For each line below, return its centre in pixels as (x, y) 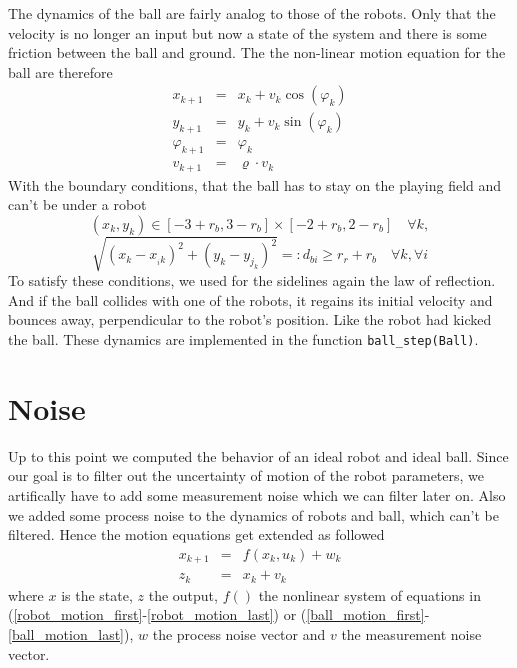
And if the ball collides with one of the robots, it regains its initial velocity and (250, 299)
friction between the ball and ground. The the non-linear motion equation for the (257, 52)
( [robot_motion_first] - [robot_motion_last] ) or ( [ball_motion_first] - (219, 614)
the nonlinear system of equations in (369, 594)
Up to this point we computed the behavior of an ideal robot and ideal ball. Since (258, 455)
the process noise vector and (239, 633)
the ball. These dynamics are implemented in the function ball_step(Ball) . (243, 339)
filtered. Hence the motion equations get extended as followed (196, 534)
